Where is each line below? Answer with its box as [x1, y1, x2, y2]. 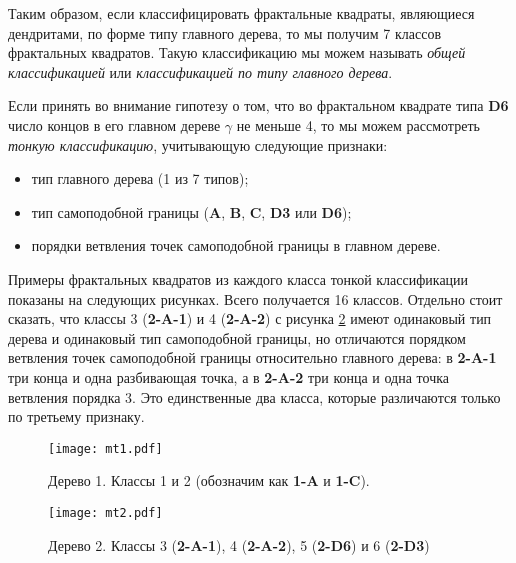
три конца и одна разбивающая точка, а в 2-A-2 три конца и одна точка [8, 366, 450, 387]
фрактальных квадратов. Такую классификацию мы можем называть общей [8, 42, 466, 63]
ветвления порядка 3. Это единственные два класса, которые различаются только [8, 386, 501, 407]
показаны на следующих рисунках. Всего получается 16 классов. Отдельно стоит [8, 288, 503, 309]
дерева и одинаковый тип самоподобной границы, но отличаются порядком [8, 327, 466, 348]
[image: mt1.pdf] [48, 441, 163, 456]
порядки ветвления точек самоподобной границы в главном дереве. [31, 235, 441, 256]
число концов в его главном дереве [8, 114, 221, 135]
